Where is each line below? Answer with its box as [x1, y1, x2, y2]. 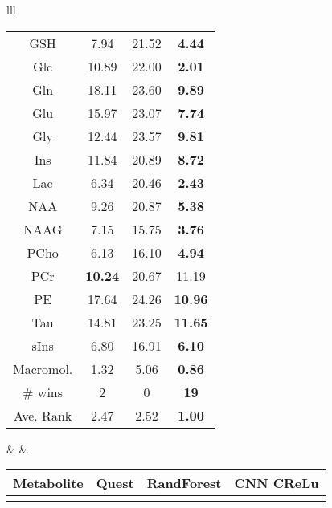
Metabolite [13, 473, 84, 493]
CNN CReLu [234, 473, 319, 493]
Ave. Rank [14, 405, 72, 425]
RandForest [146, 473, 222, 493]
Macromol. [13, 359, 73, 378]
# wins [23, 382, 64, 401]
